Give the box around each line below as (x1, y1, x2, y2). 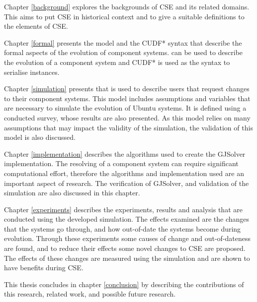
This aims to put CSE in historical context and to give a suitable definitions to (4, 11, 245, 21)
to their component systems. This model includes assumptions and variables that (4, 93, 251, 103)
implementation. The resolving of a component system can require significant (4, 158, 239, 169)
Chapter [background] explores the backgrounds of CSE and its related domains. (4, 1, 250, 11)
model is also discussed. (4, 132, 76, 142)
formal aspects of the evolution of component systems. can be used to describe (4, 47, 243, 58)
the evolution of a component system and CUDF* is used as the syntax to (4, 57, 230, 67)
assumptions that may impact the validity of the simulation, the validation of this (4, 122, 253, 132)
